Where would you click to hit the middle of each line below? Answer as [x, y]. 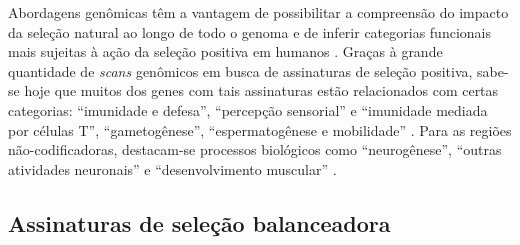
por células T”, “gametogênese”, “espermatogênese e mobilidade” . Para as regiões [260, 129]
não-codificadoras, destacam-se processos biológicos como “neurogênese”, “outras [255, 149]
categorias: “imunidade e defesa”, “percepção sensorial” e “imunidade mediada [248, 109]
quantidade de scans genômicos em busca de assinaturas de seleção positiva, [240, 70]
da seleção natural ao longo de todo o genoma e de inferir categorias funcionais [249, 31]
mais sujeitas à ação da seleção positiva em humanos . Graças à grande [225, 51]
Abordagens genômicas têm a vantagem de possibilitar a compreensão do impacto [258, 12]
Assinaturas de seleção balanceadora [199, 222]
